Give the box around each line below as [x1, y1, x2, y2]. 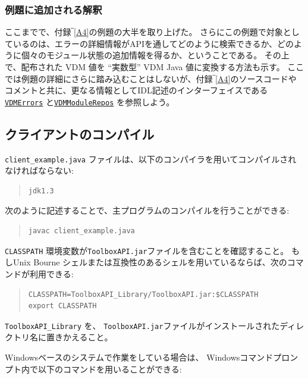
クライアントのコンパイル [5, 124, 155, 143]
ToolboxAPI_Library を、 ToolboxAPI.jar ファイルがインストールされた [5, 319, 280, 331]
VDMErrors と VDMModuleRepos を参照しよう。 [5, 95, 175, 108]
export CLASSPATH [28, 302, 97, 311]
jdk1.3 [28, 186, 54, 195]
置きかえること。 [46, 331, 113, 343]
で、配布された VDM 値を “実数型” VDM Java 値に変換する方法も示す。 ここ [5, 61, 304, 73]
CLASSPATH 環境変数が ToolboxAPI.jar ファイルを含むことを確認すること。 [5, 244, 289, 256]
